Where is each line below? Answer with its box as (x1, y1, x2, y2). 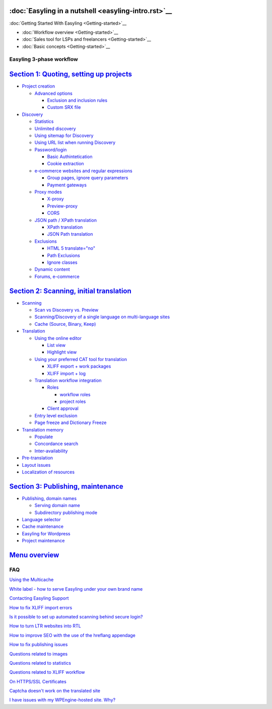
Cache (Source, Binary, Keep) (34, 321, 96, 327)
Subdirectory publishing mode (34, 509, 98, 516)
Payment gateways (47, 182, 87, 188)
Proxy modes (34, 189, 62, 195)
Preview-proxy (47, 203, 78, 209)
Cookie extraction (47, 161, 84, 167)
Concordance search (34, 441, 78, 447)
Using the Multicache (9, 577, 54, 583)
